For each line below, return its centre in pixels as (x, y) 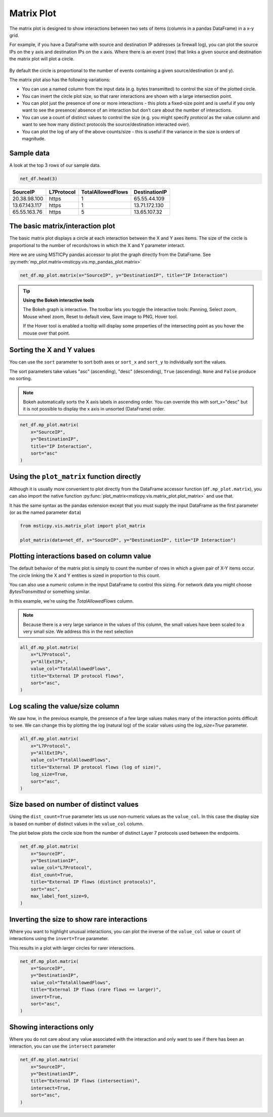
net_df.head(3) (39, 178)
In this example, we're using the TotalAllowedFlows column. (72, 601)
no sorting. (21, 379)
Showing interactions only (52, 1027)
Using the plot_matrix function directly (75, 476)
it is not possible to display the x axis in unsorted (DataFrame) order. (94, 409)
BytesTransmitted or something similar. (50, 592)
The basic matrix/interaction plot (62, 226)
